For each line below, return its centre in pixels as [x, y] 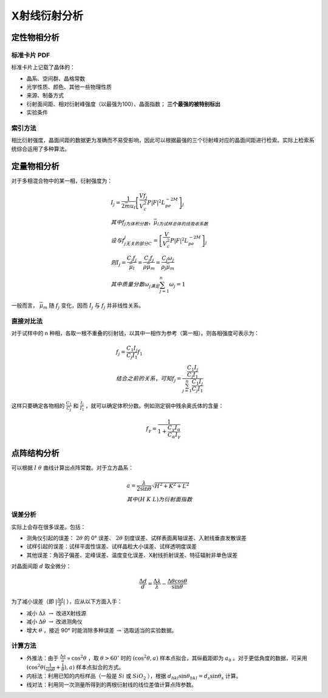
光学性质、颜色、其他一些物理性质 [69, 87]
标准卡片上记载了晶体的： [43, 67]
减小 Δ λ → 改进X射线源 [56, 613]
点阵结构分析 [35, 453]
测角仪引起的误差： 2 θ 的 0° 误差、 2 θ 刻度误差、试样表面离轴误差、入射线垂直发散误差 [137, 538]
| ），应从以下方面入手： [93, 601]
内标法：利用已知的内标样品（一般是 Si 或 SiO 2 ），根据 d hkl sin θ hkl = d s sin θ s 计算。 [134, 677]
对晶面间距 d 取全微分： [41, 566]
